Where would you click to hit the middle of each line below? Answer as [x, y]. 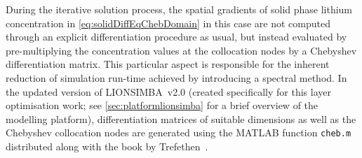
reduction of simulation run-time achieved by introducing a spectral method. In [176, 77]
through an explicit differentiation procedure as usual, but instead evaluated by [176, 37]
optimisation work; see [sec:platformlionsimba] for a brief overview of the [162, 105]
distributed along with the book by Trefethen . [107, 146]
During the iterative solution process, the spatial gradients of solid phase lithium [179, 9]
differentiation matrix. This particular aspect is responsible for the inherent [168, 64]
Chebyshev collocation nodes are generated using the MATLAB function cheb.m [179, 132]
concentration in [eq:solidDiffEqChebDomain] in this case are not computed [168, 23]
